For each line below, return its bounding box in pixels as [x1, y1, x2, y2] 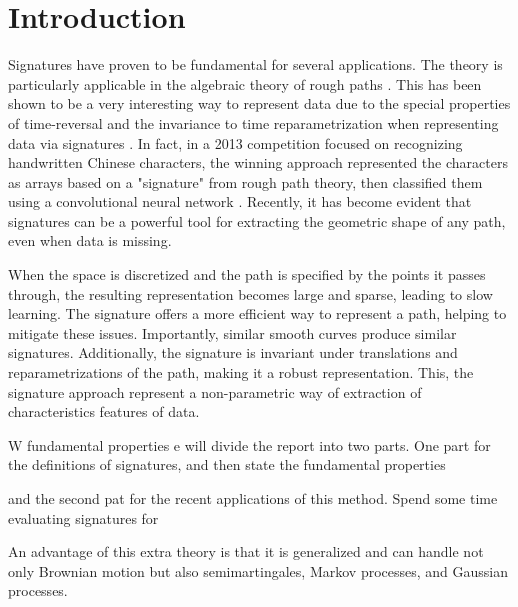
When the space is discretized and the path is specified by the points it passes [8, 264, 486, 285]
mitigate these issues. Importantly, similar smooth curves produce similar [8, 322, 457, 343]
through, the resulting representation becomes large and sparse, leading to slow [8, 283, 493, 304]
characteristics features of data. [8, 401, 200, 422]
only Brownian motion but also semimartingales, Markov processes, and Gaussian [8, 560, 509, 581]
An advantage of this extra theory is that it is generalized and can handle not [8, 541, 484, 562]
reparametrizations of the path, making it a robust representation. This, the [8, 362, 474, 383]
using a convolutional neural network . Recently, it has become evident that [8, 191, 472, 212]
